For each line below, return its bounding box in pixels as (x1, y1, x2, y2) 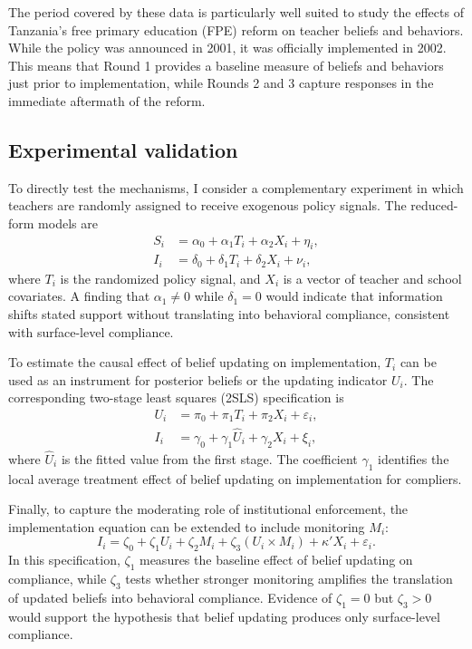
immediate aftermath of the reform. (8, 91, 206, 110)
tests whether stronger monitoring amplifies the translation (125, 568, 453, 587)
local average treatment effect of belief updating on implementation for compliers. (8, 469, 462, 488)
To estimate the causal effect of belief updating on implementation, (8, 353, 381, 372)
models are (38, 213, 98, 232)
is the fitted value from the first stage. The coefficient (61, 449, 358, 468)
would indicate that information (265, 286, 443, 305)
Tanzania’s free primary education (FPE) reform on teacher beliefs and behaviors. (8, 20, 464, 39)
